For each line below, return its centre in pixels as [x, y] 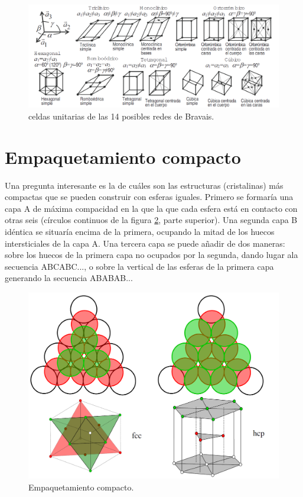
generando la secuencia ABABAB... [69, 278]
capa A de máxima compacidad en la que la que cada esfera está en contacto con [151, 208]
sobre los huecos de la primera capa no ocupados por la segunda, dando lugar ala [151, 255]
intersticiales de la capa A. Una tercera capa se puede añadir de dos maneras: [145, 243]
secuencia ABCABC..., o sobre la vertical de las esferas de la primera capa [139, 266]
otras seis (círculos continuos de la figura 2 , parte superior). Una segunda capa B [151, 220]
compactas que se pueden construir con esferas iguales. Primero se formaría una [149, 197]
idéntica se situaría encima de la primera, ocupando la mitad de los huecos [140, 231]
